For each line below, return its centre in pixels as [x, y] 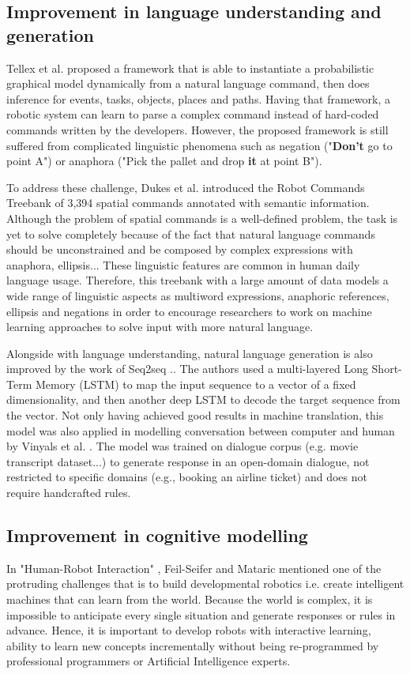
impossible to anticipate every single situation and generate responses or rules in [201, 614]
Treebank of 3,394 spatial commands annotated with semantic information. [188, 203]
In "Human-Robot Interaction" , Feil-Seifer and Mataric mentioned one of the [194, 568]
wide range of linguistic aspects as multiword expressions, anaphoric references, [198, 295]
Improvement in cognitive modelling [157, 535]
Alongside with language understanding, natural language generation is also [190, 353]
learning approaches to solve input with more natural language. [160, 327]
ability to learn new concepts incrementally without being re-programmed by [193, 645]
